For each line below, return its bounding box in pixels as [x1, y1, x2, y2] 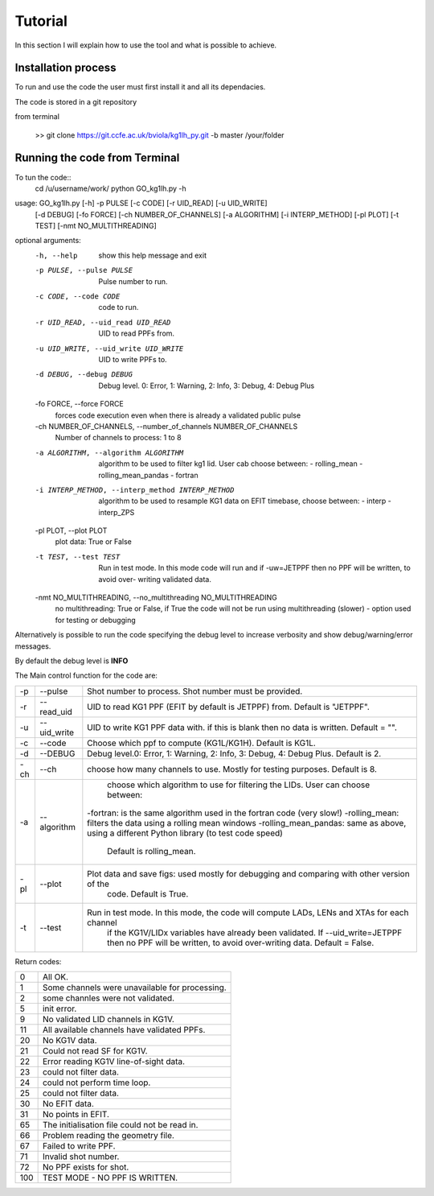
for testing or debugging [55, 615, 136, 625]
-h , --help [35, 250, 78, 260]
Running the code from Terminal [14, 151, 180, 165]
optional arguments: [14, 236, 82, 245]
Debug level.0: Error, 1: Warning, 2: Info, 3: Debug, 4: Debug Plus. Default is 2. [87, 748, 382, 759]
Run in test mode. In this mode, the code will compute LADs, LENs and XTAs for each [87, 906, 409, 918]
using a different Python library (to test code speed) [87, 827, 283, 839]
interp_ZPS [98, 507, 135, 517]
